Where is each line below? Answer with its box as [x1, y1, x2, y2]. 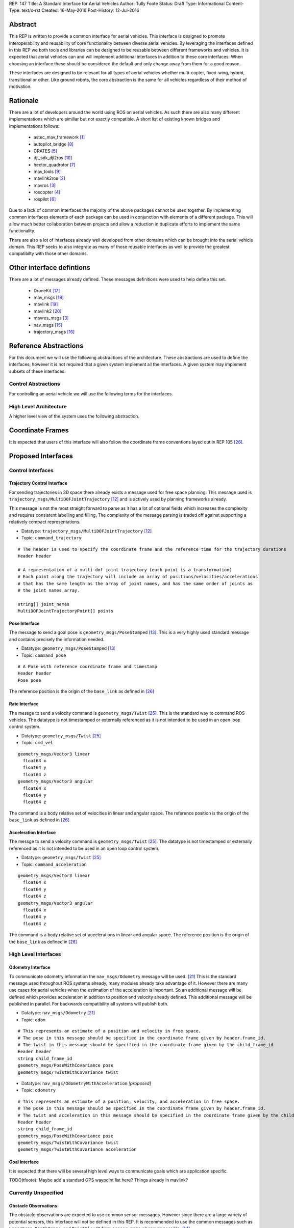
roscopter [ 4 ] [33, 189, 61, 195]
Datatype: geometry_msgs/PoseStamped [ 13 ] [21, 645, 116, 651]
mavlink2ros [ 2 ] [33, 175, 66, 181]
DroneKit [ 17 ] [33, 287, 60, 293]
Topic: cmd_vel [21, 740, 53, 746]
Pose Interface [9, 620, 40, 626]
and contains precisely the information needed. [9, 636, 105, 642]
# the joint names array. [18, 587, 80, 593]
